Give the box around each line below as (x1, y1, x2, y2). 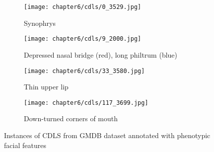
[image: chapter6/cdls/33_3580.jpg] (24, 67, 145, 75)
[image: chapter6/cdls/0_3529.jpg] (24, 3, 142, 10)
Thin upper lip (24, 81, 69, 92)
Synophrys (24, 17, 56, 28)
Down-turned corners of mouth (24, 113, 118, 124)
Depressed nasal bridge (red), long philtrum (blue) (24, 49, 178, 60)
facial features (4, 140, 46, 150)
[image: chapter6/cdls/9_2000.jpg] (24, 35, 142, 43)
